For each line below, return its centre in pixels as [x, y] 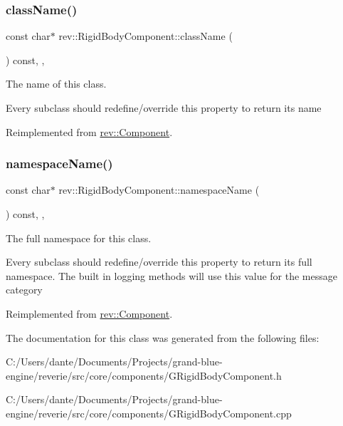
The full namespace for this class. [79, 238]
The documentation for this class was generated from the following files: [163, 337]
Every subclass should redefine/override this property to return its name [164, 108]
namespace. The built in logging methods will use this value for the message [171, 275]
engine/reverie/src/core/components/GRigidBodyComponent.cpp [149, 413]
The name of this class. [56, 84]
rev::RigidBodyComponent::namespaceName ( [159, 190]
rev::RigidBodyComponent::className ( [146, 36]
